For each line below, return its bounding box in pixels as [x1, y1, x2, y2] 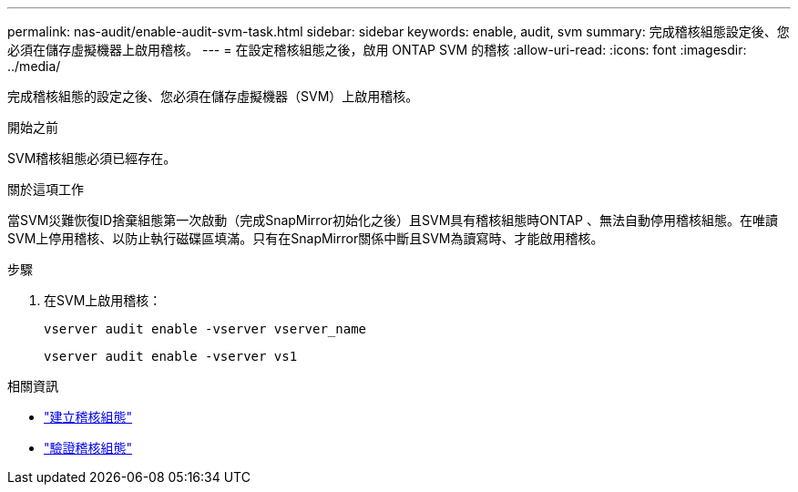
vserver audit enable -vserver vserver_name [44, 322, 367, 336]
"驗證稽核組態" [44, 440, 133, 456]
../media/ [7, 58, 61, 74]
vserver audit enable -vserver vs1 [44, 349, 298, 364]
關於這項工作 [7, 181, 84, 197]
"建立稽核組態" [44, 409, 133, 425]
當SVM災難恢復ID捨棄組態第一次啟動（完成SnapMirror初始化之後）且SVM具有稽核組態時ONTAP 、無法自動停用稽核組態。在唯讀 [7, 212, 778, 228]
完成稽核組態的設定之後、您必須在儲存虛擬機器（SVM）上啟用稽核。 [7, 88, 419, 104]
